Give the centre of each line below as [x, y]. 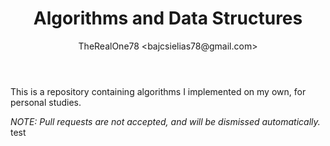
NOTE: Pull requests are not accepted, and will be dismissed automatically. [165, 121]
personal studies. [46, 102]
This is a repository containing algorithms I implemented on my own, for [158, 91]
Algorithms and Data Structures [168, 18]
